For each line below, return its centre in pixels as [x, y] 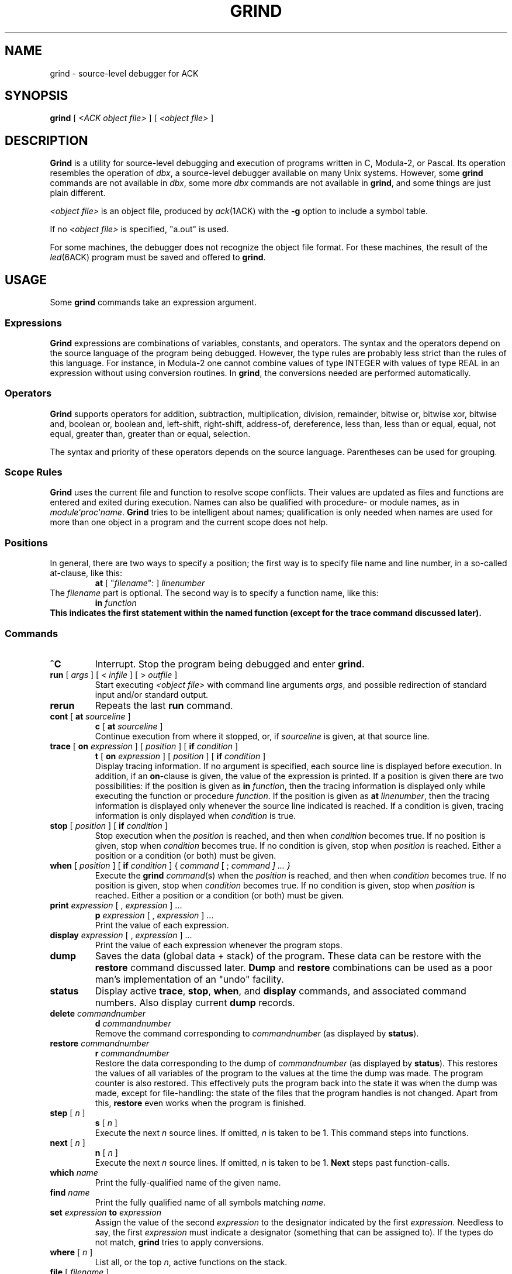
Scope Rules [34, 472]
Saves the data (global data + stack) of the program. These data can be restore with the [288, 955]
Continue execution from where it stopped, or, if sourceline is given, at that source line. [262, 736]
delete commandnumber [98, 1013]
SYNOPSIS [37, 96]
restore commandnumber [100, 1043]
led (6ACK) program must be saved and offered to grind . [158, 257]
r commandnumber [132, 1053]
